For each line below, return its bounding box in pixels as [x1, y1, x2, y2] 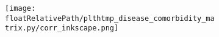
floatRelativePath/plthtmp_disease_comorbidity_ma [5, 14, 215, 23]
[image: [5, 4, 36, 13]
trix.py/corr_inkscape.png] [5, 24, 119, 33]
